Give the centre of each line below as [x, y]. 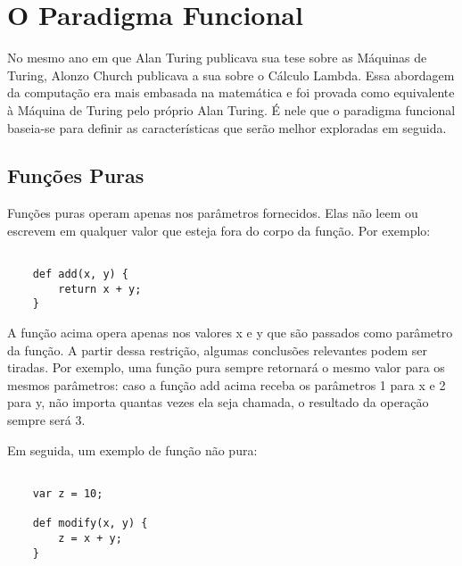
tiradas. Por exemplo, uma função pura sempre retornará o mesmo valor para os [226, 367]
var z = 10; [68, 493]
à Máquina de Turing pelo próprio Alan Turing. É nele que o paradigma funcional [231, 109]
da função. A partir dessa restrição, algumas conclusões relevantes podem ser [217, 350]
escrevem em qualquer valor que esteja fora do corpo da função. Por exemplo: [219, 230]
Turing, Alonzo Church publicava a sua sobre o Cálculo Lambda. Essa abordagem [231, 75]
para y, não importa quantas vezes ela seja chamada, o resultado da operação [218, 402]
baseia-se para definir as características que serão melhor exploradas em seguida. [227, 127]
